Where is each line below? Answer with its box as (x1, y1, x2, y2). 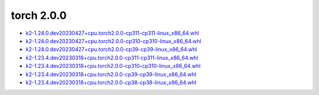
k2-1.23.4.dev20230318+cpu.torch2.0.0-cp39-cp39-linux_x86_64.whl (25, 71, 197, 78)
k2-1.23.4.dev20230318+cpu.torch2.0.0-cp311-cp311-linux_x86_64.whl (25, 54, 198, 61)
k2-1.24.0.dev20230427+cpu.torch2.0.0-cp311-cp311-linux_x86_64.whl (25, 30, 199, 37)
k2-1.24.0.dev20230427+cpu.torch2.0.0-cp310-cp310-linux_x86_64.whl (25, 37, 201, 44)
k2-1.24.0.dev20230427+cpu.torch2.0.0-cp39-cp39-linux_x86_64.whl (25, 46, 197, 53)
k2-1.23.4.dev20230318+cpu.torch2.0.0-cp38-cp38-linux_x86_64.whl (25, 78, 197, 86)
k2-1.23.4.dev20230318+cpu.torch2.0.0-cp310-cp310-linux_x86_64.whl (25, 63, 201, 70)
